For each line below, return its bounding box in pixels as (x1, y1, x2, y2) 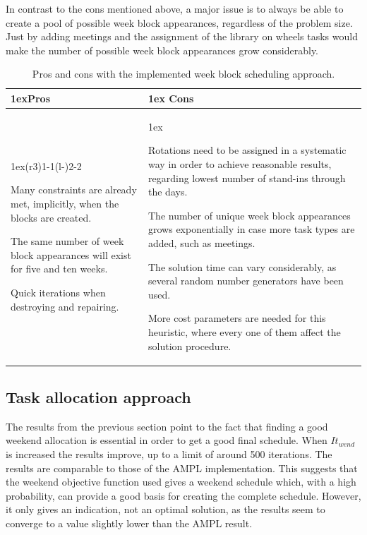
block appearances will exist (11, 247, 131, 262)
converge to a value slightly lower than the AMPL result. (6, 515, 253, 530)
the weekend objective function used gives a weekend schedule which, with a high (6, 474, 356, 489)
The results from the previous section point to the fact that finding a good (6, 419, 328, 433)
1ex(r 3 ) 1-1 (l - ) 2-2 (11, 158, 82, 173)
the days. (148, 184, 188, 199)
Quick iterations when (11, 284, 106, 299)
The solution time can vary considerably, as (148, 259, 337, 274)
